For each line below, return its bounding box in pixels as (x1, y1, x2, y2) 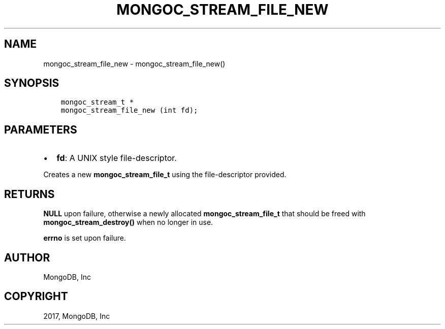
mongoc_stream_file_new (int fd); (60, 106, 198, 115)
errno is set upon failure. (43, 234, 126, 243)
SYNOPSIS (4, 77, 59, 90)
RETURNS (4, 187, 55, 201)
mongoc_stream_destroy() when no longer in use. (43, 218, 213, 227)
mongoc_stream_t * (60, 98, 134, 107)
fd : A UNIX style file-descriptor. (56, 153, 177, 163)
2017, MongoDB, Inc (43, 311, 110, 320)
